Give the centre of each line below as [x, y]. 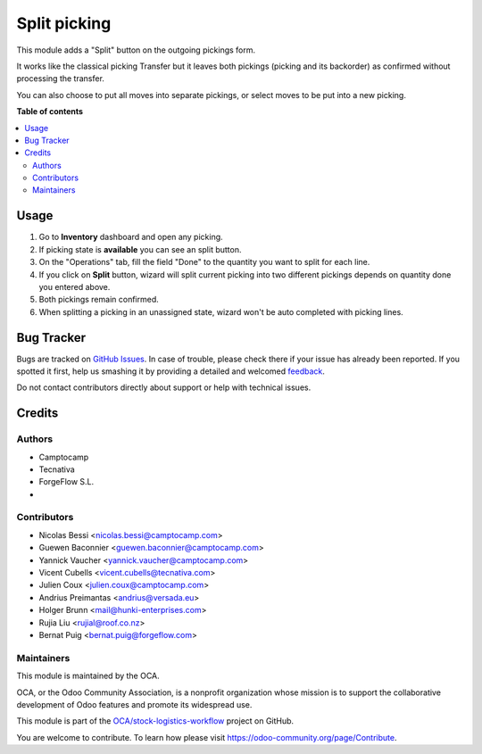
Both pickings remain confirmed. [99, 300]
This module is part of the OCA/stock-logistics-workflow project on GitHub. [155, 721]
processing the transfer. [60, 79]
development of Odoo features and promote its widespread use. [134, 704]
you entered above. [75, 286]
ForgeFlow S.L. [66, 482]
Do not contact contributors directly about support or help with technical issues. [164, 387]
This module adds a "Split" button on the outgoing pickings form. [136, 50]
